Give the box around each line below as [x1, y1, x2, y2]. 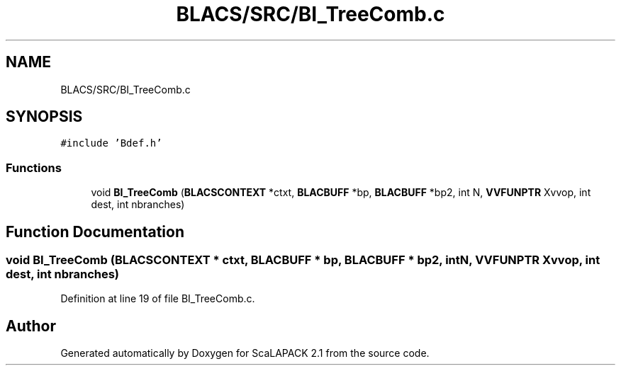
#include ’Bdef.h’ [60, 137, 162, 149]
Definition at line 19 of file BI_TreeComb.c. [60, 292, 255, 305]
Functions [6, 160, 62, 175]
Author [6, 316, 56, 335]
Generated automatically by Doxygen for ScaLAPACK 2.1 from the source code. [60, 347, 430, 360]
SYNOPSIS [6, 108, 83, 126]
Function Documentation [6, 222, 184, 241]
